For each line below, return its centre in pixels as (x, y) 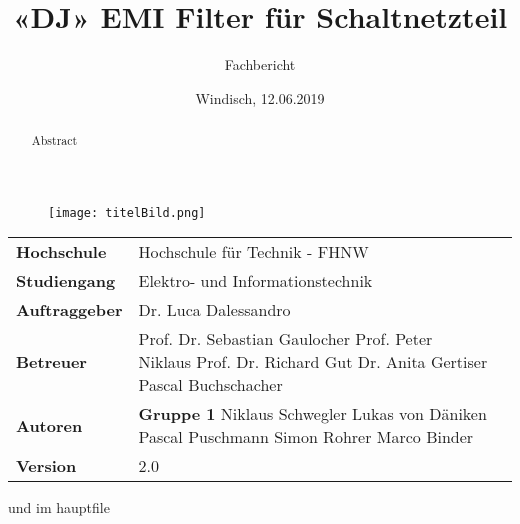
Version (46, 466)
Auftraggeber (69, 310)
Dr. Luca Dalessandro (214, 310)
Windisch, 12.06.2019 (260, 97)
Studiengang (66, 281)
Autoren (49, 425)
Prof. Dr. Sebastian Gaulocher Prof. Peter (285, 339)
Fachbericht (260, 64)
